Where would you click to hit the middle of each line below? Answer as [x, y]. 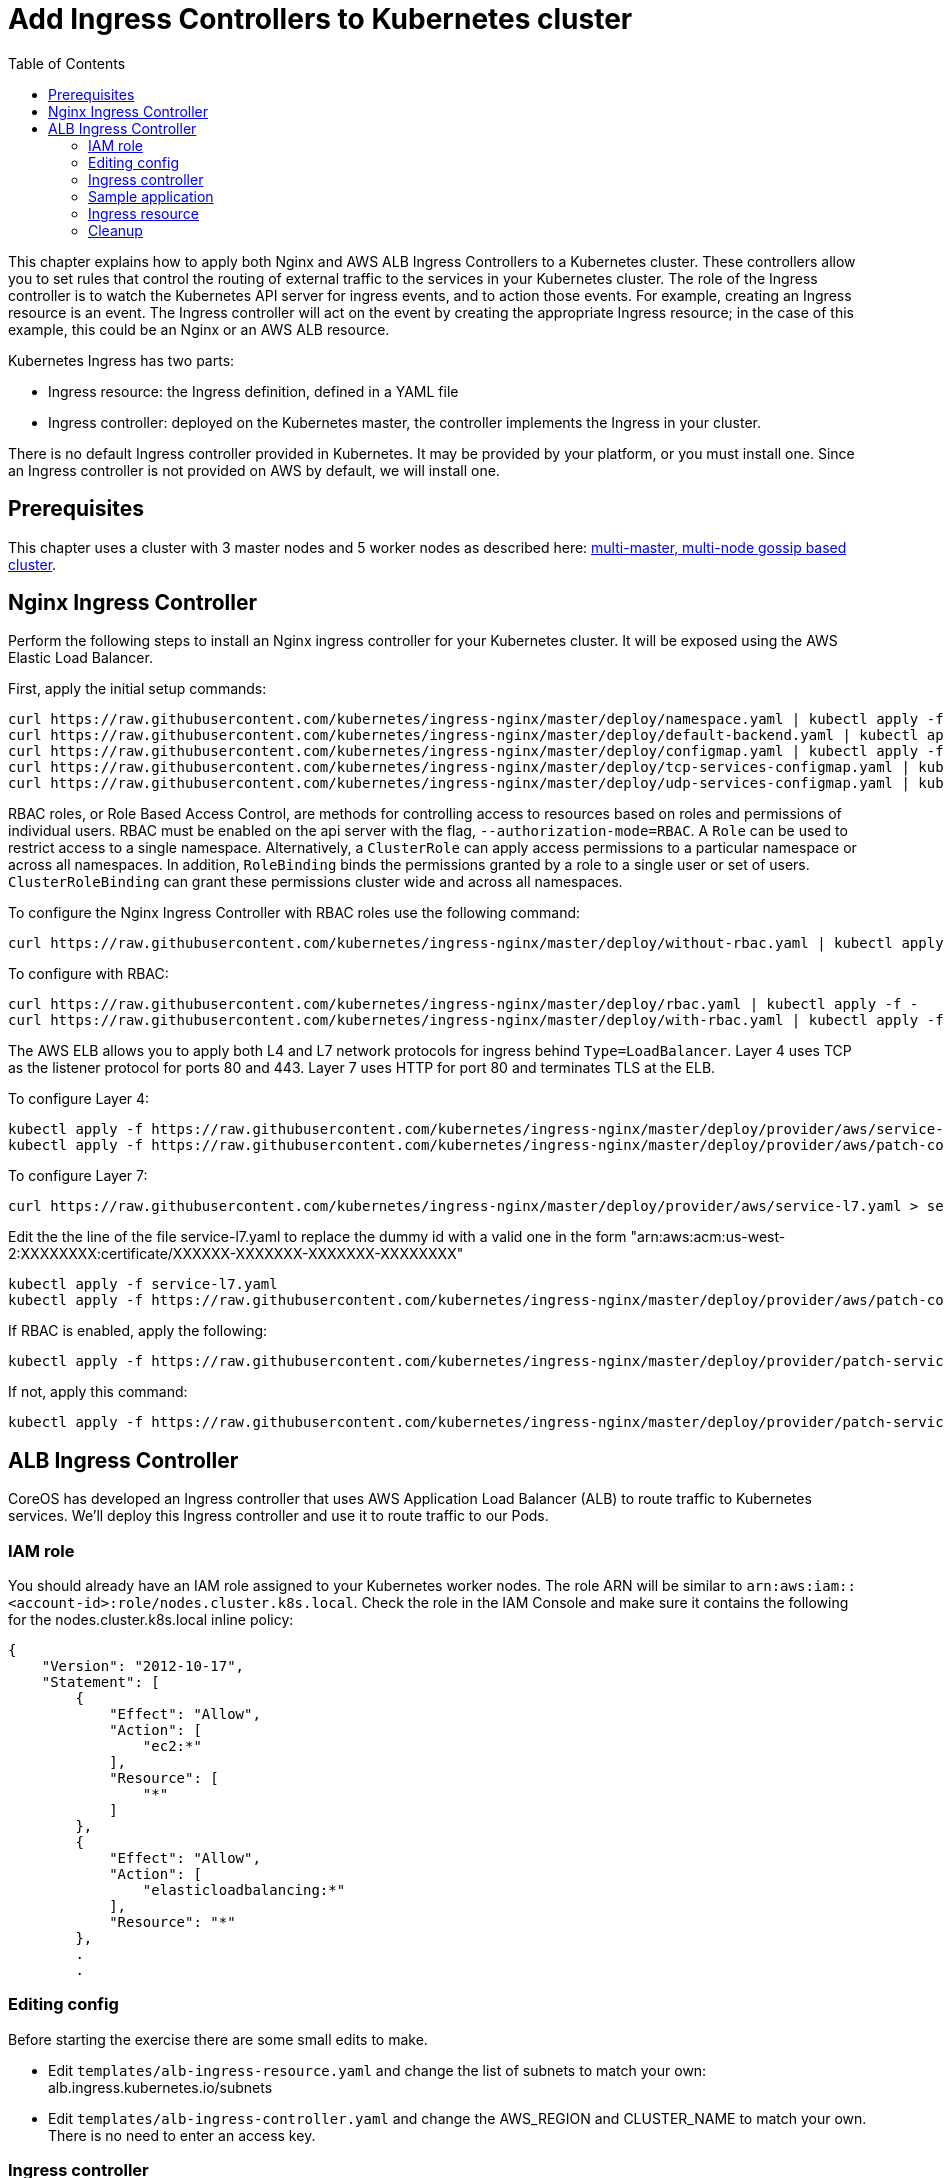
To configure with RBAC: [88, 974]
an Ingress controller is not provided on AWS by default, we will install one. [254, 470]
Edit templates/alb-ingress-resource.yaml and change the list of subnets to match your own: [377, 2070]
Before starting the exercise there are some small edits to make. [218, 2039]
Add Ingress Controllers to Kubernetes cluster [320, 19]
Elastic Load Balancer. [80, 658]
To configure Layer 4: [79, 1099]
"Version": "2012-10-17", [143, 1666]
